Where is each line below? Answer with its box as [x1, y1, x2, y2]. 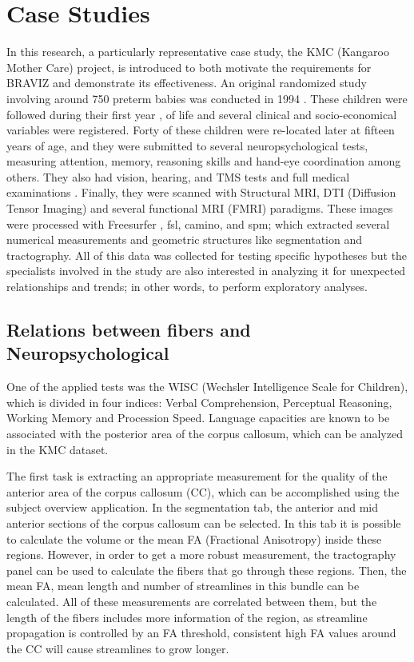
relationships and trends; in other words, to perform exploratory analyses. [6, 278, 368, 295]
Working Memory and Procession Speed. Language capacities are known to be [6, 409, 390, 426]
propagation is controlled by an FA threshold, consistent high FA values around [6, 624, 396, 641]
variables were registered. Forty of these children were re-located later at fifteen [6, 122, 395, 138]
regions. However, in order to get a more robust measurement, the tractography [6, 546, 396, 563]
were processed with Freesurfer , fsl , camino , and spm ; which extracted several [6, 215, 390, 232]
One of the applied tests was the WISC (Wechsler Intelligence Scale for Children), [6, 378, 408, 395]
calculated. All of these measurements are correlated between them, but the [6, 592, 377, 609]
